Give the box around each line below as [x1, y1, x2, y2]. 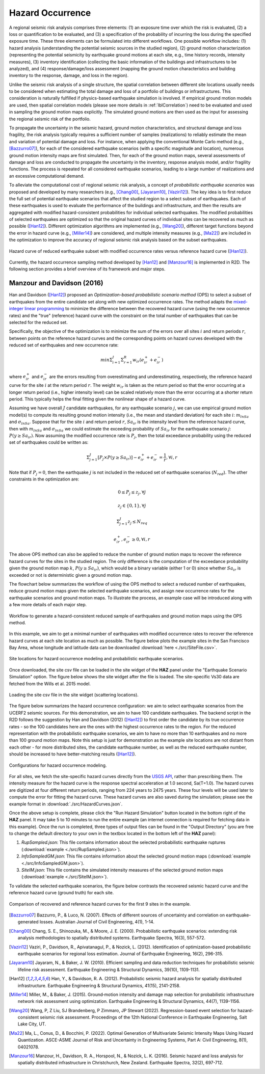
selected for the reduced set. [9, 319, 68, 325]
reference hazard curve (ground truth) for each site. [9, 890, 114, 896]
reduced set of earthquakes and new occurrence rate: [9, 342, 119, 348]
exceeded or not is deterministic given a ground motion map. [9, 572, 132, 578]
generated [18, 919, 39, 925]
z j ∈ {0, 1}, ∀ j [118, 503, 146, 510]
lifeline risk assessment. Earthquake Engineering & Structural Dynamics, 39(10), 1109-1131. [18, 967, 200, 972]
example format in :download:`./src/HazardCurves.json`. [9, 801, 123, 807]
